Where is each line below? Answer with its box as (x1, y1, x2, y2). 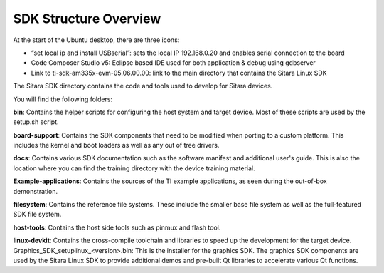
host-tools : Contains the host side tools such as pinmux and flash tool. (13, 223, 221, 232)
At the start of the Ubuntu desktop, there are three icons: (13, 36, 180, 44)
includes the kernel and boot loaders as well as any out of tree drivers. (13, 141, 220, 150)
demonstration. (13, 187, 58, 195)
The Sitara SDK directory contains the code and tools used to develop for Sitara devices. (13, 82, 273, 91)
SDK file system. (13, 210, 62, 219)
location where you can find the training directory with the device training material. (13, 164, 255, 172)
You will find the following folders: (13, 95, 113, 103)
